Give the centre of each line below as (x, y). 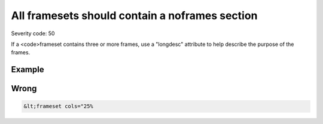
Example (28, 69)
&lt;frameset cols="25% (59, 106)
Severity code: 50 (33, 33)
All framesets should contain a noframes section (134, 15)
